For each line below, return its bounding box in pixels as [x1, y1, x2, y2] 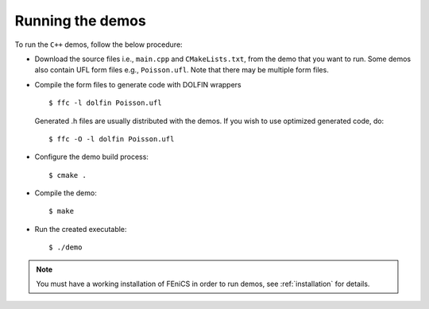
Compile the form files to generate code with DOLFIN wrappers [34, 79, 242, 89]
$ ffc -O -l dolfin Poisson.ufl [48, 134, 175, 143]
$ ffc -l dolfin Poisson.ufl [48, 98, 162, 107]
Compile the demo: [34, 188, 97, 198]
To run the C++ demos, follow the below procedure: [14, 40, 183, 49]
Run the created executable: [34, 224, 127, 234]
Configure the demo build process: [34, 152, 149, 162]
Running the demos [14, 12, 146, 29]
